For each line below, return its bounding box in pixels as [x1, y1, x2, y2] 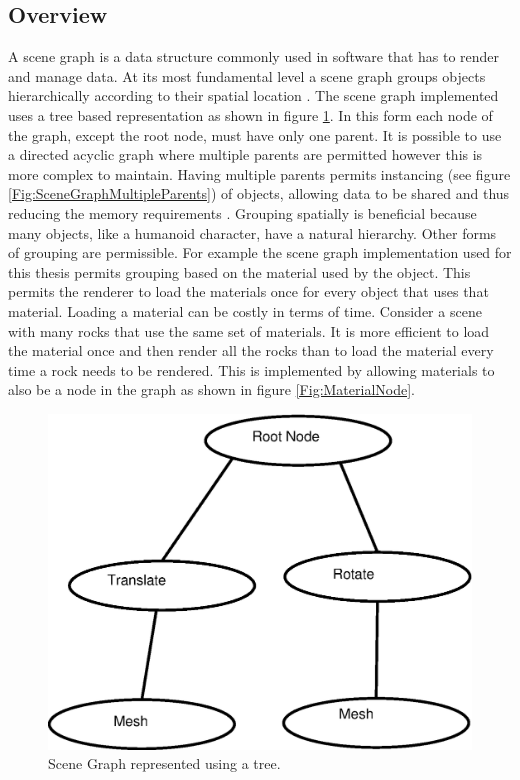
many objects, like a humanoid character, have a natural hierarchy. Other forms [8, 222, 497, 243]
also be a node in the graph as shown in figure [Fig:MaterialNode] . [8, 379, 415, 400]
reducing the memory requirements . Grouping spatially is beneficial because [8, 202, 477, 223]
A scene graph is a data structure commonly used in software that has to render [8, 46, 500, 67]
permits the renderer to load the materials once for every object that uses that [8, 281, 489, 302]
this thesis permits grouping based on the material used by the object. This [8, 261, 471, 282]
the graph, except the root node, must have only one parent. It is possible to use [8, 124, 502, 145]
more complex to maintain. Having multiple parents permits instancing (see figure [8, 163, 511, 184]
